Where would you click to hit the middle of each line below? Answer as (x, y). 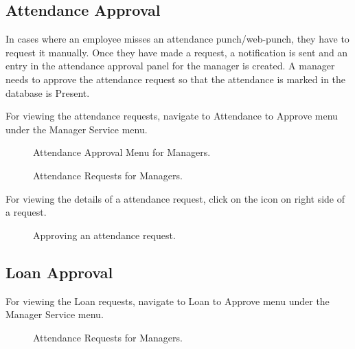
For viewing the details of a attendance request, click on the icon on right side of (175, 198)
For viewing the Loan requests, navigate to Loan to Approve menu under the (168, 301)
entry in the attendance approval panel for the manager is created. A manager (170, 66)
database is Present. (48, 92)
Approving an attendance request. (104, 235)
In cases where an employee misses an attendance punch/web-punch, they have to (177, 39)
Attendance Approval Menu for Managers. (122, 152)
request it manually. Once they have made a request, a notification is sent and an (177, 52)
